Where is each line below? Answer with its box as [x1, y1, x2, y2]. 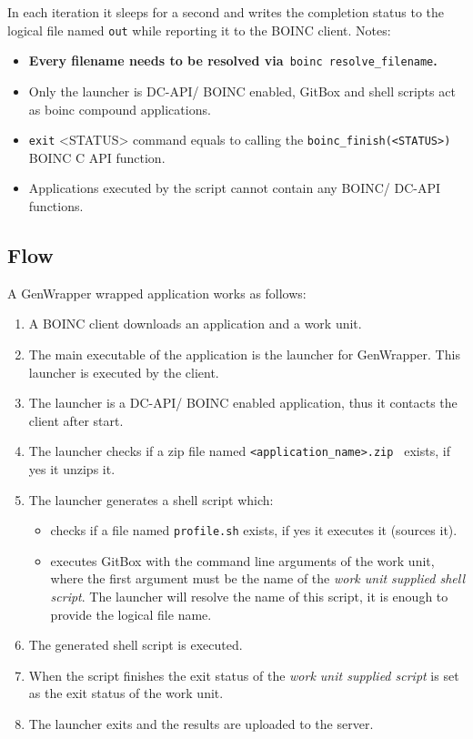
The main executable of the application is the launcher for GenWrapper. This [28, 344, 460, 363]
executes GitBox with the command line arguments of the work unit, [50, 551, 435, 570]
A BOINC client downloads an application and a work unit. [28, 314, 362, 333]
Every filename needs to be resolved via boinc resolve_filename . [28, 51, 438, 70]
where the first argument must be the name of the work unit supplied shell [50, 569, 465, 588]
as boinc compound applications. [28, 99, 211, 118]
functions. [28, 196, 84, 215]
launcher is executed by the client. [28, 362, 219, 381]
